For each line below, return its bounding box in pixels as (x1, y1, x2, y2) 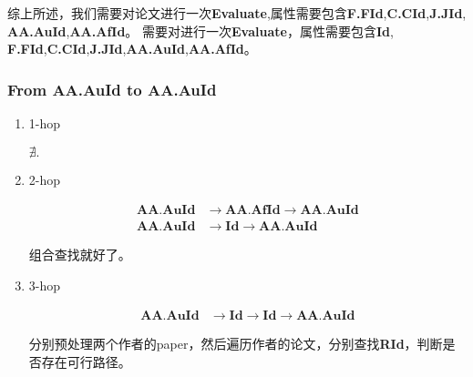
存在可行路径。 (41, 352, 131, 372)
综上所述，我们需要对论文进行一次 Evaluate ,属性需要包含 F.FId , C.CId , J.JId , (7, 4, 467, 22)
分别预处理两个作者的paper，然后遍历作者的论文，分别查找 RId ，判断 (28, 334, 443, 353)
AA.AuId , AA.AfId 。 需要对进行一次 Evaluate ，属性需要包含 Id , (7, 21, 394, 40)
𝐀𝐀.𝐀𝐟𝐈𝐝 (225, 204, 281, 218)
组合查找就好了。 (28, 245, 131, 264)
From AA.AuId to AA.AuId (7, 77, 217, 100)
